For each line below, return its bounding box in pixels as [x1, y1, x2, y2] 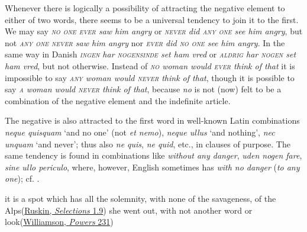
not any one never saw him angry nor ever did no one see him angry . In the [5, 36, 285, 49]
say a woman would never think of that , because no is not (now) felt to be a [5, 83, 282, 95]
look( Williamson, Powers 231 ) [5, 215, 114, 228]
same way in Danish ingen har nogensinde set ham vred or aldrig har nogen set [5, 48, 296, 60]
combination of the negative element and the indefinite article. [5, 94, 231, 107]
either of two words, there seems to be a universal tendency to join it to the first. [5, 13, 299, 25]
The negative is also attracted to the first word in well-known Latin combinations [5, 114, 300, 127]
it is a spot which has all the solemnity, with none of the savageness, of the [5, 192, 276, 204]
